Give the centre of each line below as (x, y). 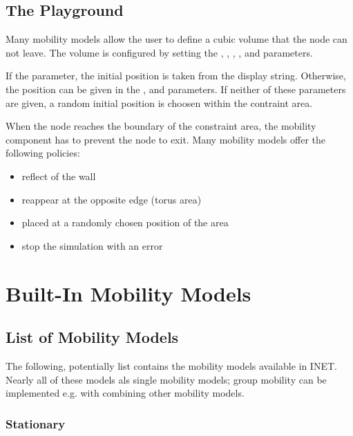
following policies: (43, 153)
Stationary (36, 423)
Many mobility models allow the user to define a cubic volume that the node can (176, 39)
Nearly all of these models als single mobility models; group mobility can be (166, 379)
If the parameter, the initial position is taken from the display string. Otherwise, (176, 76)
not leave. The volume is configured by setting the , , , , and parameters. (159, 52)
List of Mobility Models (92, 337)
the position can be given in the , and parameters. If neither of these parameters (176, 89)
